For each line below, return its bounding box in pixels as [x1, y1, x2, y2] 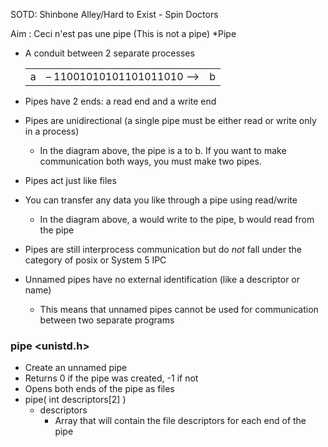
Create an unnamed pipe [24, 362, 128, 374]
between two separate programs [39, 314, 175, 326]
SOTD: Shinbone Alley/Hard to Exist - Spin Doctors [10, 9, 219, 20]
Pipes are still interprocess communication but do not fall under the [24, 244, 302, 255]
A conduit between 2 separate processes [24, 47, 195, 59]
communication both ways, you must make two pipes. [39, 155, 262, 167]
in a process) [24, 125, 80, 137]
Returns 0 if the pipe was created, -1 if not [24, 372, 199, 384]
